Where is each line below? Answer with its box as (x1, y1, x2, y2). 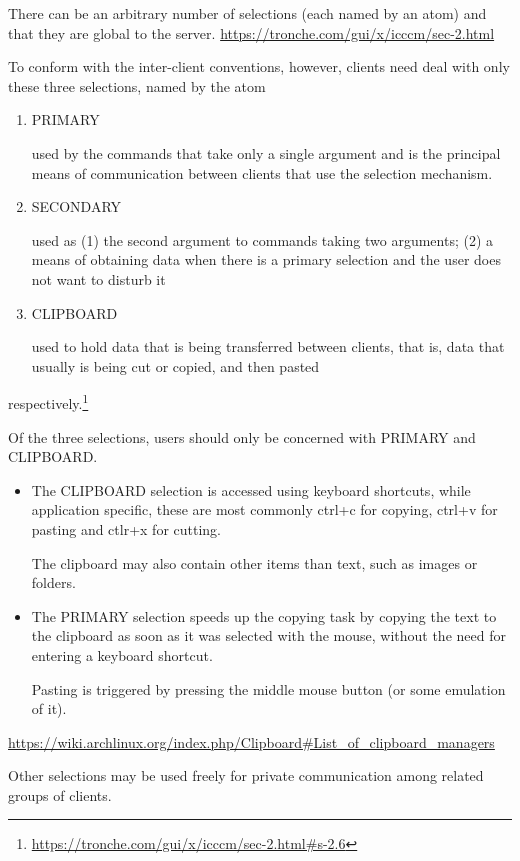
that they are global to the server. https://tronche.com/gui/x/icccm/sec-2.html (8, 22, 495, 43)
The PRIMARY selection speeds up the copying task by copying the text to (31, 605, 497, 626)
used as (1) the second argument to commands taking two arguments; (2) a (31, 229, 494, 250)
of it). (31, 698, 67, 719)
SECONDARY (31, 196, 122, 217)
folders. (31, 572, 76, 593)
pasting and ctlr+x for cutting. (31, 518, 221, 539)
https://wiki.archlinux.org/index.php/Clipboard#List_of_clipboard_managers (8, 731, 495, 752)
